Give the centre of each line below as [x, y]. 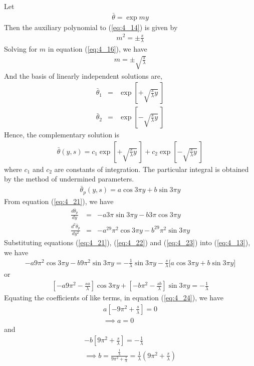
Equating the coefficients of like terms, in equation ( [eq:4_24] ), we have [114, 298]
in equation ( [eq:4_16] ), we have [97, 49]
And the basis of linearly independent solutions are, [83, 75]
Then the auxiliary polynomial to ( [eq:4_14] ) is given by [91, 27]
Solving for [21, 49]
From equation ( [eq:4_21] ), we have [59, 201]
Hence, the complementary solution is [62, 135]
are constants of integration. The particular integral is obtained [152, 169]
